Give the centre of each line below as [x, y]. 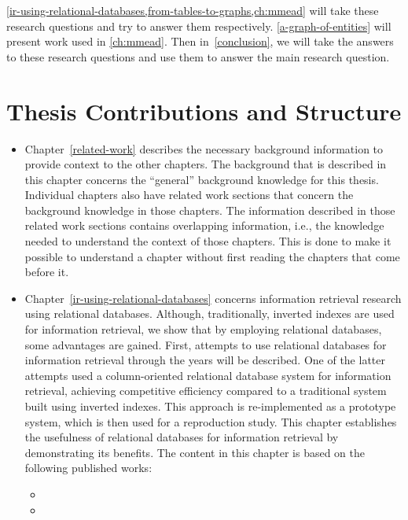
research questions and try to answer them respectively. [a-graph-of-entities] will [199, 26]
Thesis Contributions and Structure [204, 111]
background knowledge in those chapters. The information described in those [210, 210]
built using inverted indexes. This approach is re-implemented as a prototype [210, 406]
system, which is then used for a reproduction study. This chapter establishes [211, 421]
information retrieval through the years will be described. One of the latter [205, 360]
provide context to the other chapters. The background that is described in [206, 164]
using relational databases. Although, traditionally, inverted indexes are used [210, 313]
